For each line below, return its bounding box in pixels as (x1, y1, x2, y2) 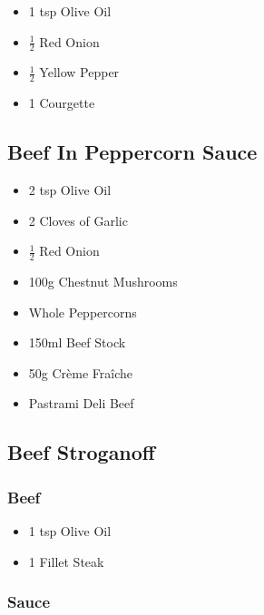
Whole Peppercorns (28, 302, 137, 321)
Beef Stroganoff (7, 438, 155, 466)
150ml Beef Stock (28, 333, 126, 352)
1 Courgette (28, 93, 95, 112)
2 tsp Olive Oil (28, 181, 112, 200)
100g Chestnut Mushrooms (28, 272, 178, 291)
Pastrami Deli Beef (28, 394, 134, 413)
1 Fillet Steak (28, 552, 104, 571)
